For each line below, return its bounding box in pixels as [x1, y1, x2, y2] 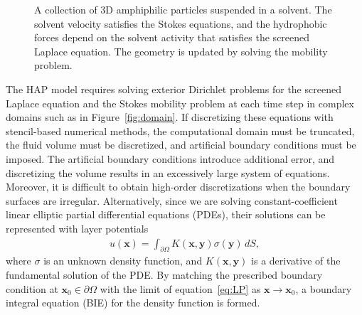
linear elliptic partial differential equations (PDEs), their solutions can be [6, 207, 326, 222]
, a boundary [295, 281, 352, 296]
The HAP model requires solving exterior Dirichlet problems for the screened [6, 81, 341, 96]
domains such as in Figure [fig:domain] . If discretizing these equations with [6, 110, 334, 124]
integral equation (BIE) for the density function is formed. [6, 295, 260, 310]
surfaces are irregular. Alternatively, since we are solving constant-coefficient [6, 193, 338, 208]
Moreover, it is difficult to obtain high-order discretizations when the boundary [6, 179, 351, 194]
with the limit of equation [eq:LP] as [100, 281, 261, 296]
